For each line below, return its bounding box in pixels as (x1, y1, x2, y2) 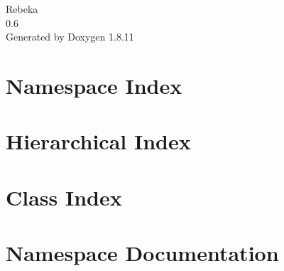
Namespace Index (6, 70, 182, 100)
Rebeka (6, 1, 38, 16)
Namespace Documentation (6, 238, 279, 267)
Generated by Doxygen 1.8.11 (6, 29, 134, 44)
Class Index (6, 182, 122, 211)
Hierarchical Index (6, 127, 191, 156)
